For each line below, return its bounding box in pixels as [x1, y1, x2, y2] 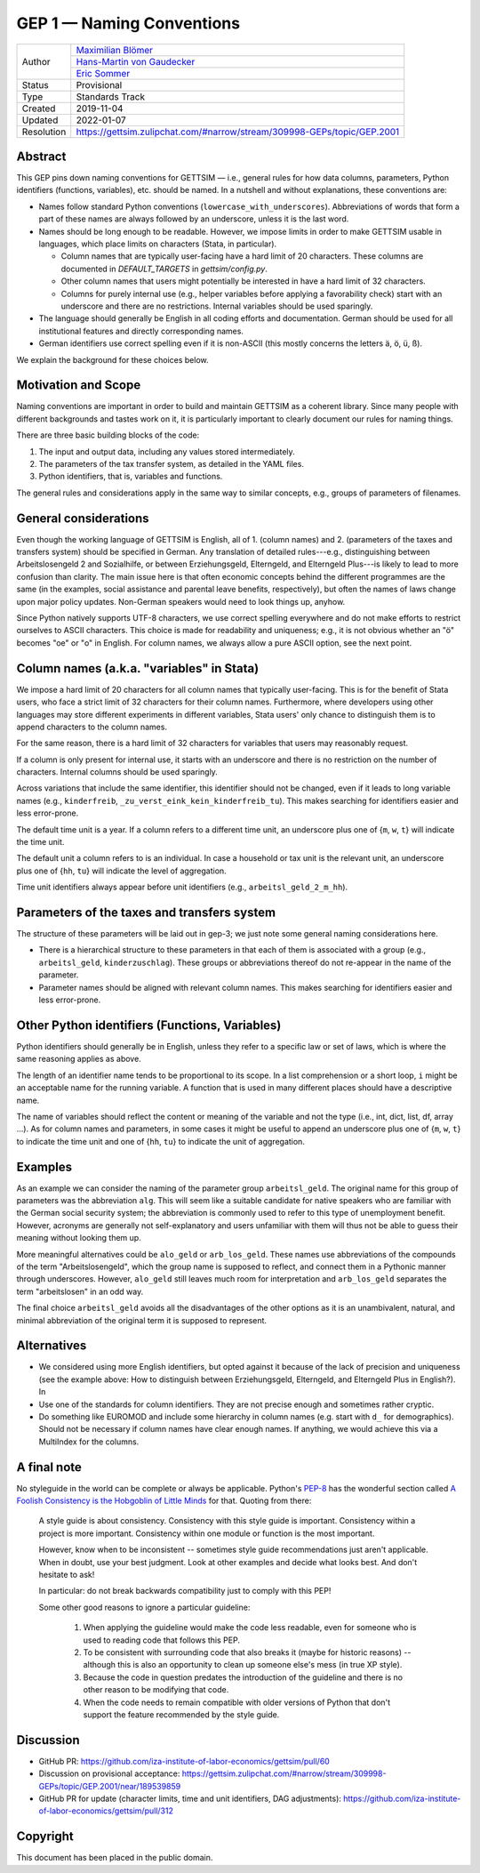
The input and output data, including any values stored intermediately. [38, 446, 295, 457]
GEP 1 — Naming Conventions [16, 13, 240, 33]
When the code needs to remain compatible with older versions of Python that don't [83, 1697, 391, 1708]
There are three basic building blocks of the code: [16, 430, 200, 440]
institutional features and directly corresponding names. [38, 326, 244, 336]
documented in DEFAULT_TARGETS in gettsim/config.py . [60, 263, 268, 274]
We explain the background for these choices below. [16, 354, 209, 365]
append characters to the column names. [16, 721, 168, 732]
